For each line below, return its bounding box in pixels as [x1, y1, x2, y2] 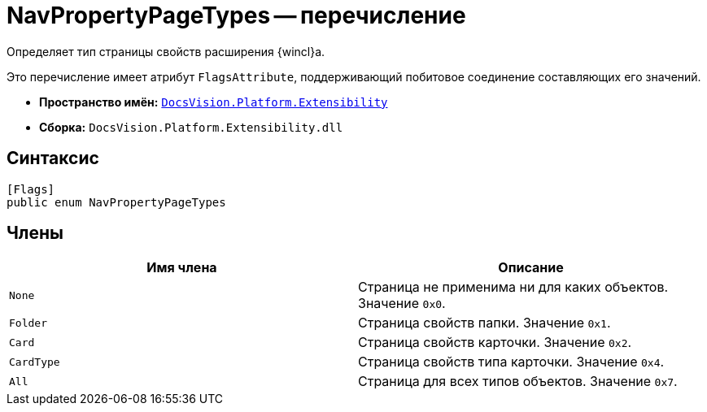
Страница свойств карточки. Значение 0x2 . [358, 334, 632, 351]
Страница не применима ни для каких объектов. [358, 279, 669, 296]
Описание [498, 259, 564, 276]
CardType [9, 355, 60, 368]
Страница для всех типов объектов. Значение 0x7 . [358, 373, 678, 390]
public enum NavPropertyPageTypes [7, 195, 226, 209]
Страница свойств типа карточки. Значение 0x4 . [358, 353, 665, 371]
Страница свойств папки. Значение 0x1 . [358, 314, 611, 332]
